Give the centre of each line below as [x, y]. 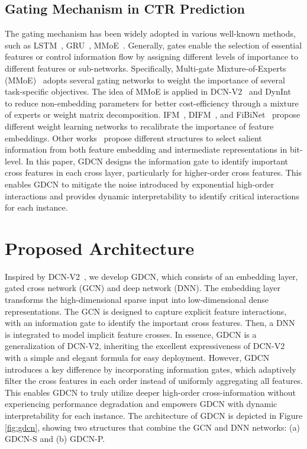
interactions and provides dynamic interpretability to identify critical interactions [152, 196]
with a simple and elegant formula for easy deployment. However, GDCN [137, 357]
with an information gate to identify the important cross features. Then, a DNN [150, 323]
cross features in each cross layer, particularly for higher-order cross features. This [153, 172]
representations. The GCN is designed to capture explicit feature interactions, [146, 311]
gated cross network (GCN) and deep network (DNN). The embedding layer [143, 288]
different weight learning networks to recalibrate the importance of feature [139, 126]
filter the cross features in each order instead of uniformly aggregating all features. [154, 381]
